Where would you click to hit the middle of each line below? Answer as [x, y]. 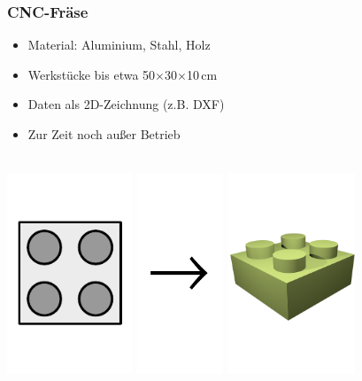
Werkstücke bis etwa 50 [92, 74]
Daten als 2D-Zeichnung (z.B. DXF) [126, 104]
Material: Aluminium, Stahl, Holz [119, 45]
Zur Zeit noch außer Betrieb [104, 134]
